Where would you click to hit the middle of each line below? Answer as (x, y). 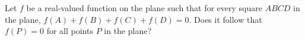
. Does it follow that (225, 19)
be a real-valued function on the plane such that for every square (144, 8)
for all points (70, 31)
